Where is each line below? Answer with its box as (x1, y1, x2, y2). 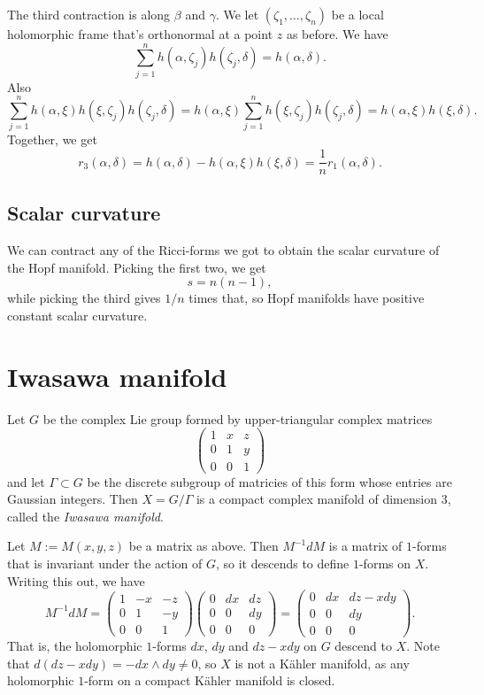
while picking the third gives (7, 289, 161, 307)
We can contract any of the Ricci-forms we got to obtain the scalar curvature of (7, 241, 440, 259)
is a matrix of (328, 537, 403, 555)
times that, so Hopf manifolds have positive (188, 289, 425, 307)
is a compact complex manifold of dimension (196, 490, 437, 508)
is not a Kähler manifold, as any (234, 653, 410, 672)
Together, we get (7, 130, 97, 149)
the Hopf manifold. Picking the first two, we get (7, 258, 266, 276)
